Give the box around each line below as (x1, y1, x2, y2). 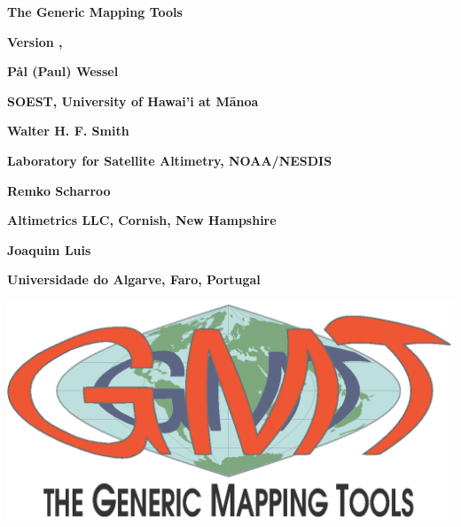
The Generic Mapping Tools (7, 3, 183, 20)
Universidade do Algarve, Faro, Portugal (7, 270, 261, 289)
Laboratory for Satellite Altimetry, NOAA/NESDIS (7, 151, 332, 169)
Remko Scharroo (7, 181, 111, 199)
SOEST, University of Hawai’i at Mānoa (7, 91, 259, 110)
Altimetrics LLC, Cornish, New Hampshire (7, 211, 277, 229)
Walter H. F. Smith (7, 121, 129, 140)
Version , (7, 32, 63, 50)
